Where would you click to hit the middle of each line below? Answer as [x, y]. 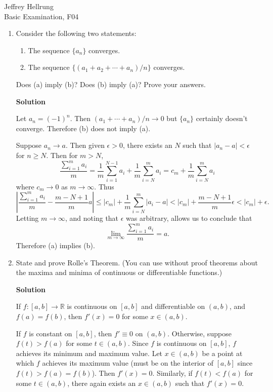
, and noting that [92, 218]
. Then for [62, 155]
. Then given [85, 145]
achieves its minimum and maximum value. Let [89, 353]
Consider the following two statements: [76, 33]
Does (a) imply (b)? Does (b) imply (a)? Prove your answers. [111, 84]
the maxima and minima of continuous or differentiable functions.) [119, 272]
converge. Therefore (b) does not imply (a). [83, 128]
